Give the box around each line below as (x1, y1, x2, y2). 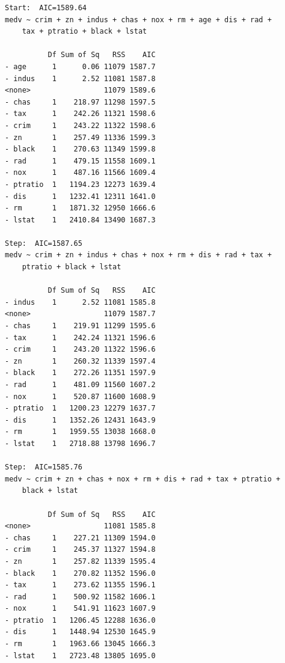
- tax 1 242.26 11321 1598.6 (5, 109, 156, 118)
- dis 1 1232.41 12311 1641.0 (5, 192, 156, 201)
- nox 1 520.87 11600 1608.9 (5, 392, 156, 401)
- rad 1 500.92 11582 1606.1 (5, 592, 156, 601)
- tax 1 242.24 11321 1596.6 (5, 333, 156, 342)
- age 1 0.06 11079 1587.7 (5, 62, 156, 71)
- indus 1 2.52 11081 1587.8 (5, 74, 156, 83)
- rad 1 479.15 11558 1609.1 (5, 156, 156, 165)
